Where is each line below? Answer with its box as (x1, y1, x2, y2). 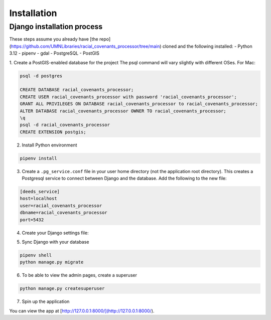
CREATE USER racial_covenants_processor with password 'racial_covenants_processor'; (20, 94, 237, 100)
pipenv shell (20, 252, 52, 258)
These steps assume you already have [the (9, 36, 99, 42)
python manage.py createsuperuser (20, 286, 105, 291)
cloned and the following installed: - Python (162, 43, 253, 49)
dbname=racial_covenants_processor (20, 210, 107, 216)
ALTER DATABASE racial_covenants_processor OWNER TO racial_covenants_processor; (20, 108, 227, 114)
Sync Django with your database (22, 239, 89, 245)
